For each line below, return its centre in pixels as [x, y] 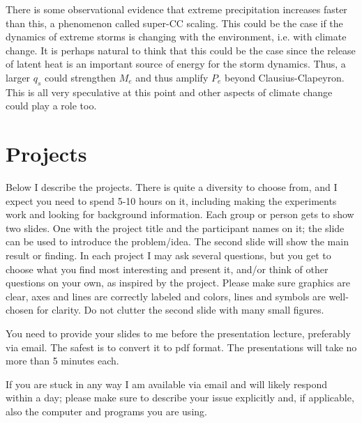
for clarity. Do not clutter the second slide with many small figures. [180, 310]
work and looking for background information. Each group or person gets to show [180, 214]
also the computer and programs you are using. [106, 411]
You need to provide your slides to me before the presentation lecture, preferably [178, 333]
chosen [20, 310]
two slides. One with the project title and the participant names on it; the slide [175, 228]
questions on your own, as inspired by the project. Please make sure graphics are [178, 283]
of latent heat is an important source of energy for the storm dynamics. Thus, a [176, 64]
